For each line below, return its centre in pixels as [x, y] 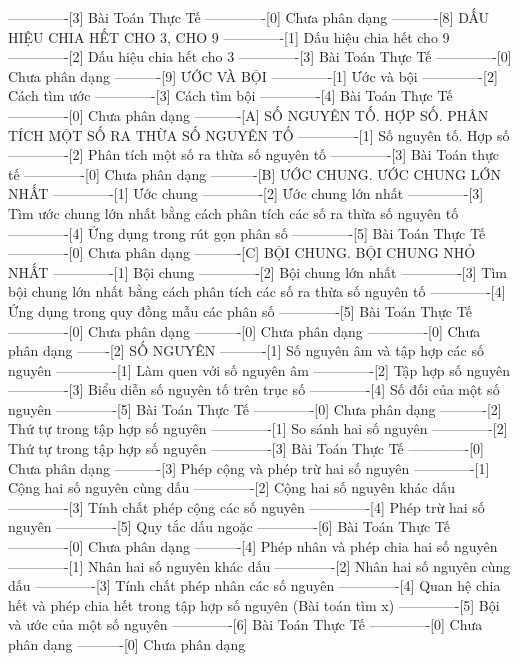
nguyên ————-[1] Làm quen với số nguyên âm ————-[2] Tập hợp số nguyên [259, 369]
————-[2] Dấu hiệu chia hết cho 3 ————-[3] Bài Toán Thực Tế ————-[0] [260, 56]
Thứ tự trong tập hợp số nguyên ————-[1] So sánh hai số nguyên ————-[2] [258, 428]
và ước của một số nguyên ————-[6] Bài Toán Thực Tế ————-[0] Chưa [245, 624]
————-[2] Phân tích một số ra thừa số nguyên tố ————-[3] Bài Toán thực [253, 154]
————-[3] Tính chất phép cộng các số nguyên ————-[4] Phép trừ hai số [246, 506]
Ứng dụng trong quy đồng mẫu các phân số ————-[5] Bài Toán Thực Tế [240, 310]
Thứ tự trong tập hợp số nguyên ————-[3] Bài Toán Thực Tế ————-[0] [246, 448]
